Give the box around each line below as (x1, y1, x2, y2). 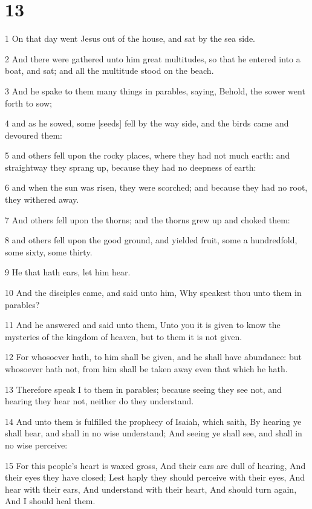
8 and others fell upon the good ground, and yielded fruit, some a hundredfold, (5, 234, 297, 246)
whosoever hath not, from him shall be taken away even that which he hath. (5, 363, 288, 375)
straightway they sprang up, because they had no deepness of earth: (5, 160, 256, 173)
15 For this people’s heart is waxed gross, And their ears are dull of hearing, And (5, 459, 306, 471)
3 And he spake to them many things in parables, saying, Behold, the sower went (5, 84, 305, 97)
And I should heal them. (5, 494, 96, 507)
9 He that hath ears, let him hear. (5, 266, 131, 278)
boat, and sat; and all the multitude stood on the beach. (5, 64, 214, 77)
